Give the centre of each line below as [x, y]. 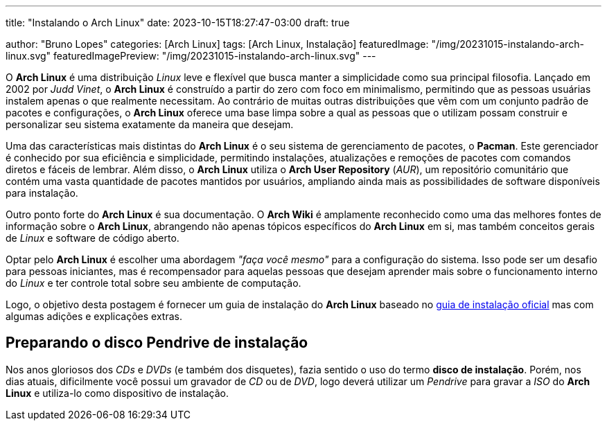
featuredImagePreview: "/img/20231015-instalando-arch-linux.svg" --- [215, 56]
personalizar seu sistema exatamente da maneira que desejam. [150, 124]
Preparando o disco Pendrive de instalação [157, 343]
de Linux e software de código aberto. [93, 238]
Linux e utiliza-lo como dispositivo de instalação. [117, 393]
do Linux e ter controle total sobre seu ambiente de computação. [153, 283]
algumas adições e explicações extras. [94, 316]
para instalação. [42, 193]
